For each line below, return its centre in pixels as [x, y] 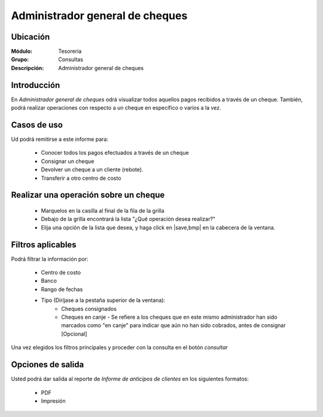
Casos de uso [37, 125]
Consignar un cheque [68, 161]
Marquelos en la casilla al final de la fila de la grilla [103, 211]
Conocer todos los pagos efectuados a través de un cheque [115, 153]
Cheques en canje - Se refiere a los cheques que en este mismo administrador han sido [169, 317]
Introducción [36, 85]
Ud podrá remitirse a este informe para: [60, 139]
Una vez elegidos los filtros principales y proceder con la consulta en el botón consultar [120, 347]
